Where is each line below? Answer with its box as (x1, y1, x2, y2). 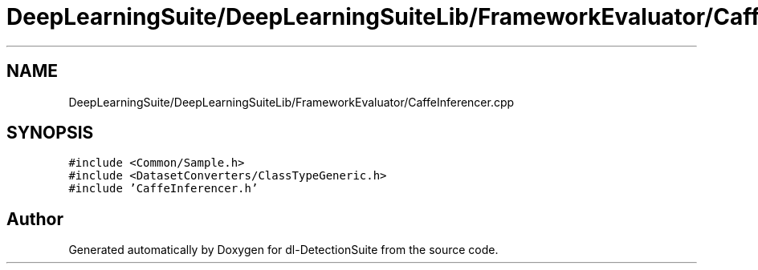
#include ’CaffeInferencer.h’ (68, 182, 259, 195)
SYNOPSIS (6, 123, 94, 143)
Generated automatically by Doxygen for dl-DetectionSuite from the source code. (68, 243, 499, 257)
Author (6, 208, 63, 229)
